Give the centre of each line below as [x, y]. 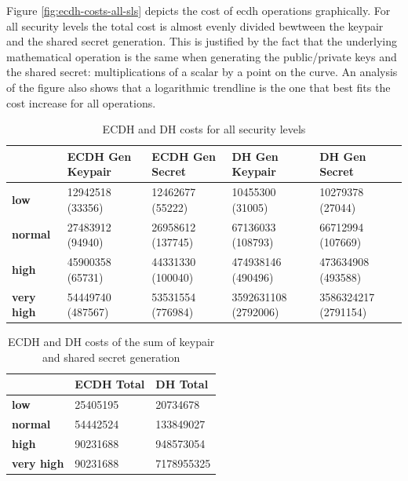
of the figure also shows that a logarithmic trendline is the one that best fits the [199, 87]
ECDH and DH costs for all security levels [204, 129]
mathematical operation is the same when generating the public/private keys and [202, 56]
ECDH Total [110, 384]
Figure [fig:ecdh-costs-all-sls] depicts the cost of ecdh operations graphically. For [199, 10]
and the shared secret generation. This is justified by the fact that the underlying [202, 41]
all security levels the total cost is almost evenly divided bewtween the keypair [195, 26]
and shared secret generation [111, 357]
